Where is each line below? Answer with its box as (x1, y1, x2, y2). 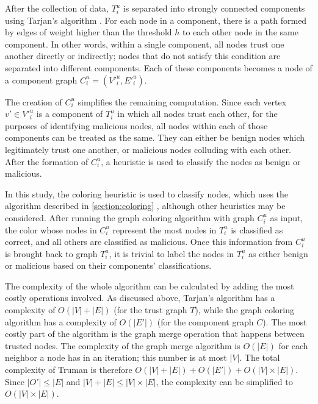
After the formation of (5, 155, 89, 168)
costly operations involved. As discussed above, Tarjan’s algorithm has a (5, 291, 275, 304)
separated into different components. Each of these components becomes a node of (5, 61, 313, 74)
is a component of (36, 107, 103, 120)
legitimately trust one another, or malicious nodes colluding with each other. (5, 143, 292, 155)
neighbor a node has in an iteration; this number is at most (5, 351, 227, 364)
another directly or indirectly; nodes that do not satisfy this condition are (5, 49, 281, 62)
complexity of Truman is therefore (5, 363, 132, 376)
